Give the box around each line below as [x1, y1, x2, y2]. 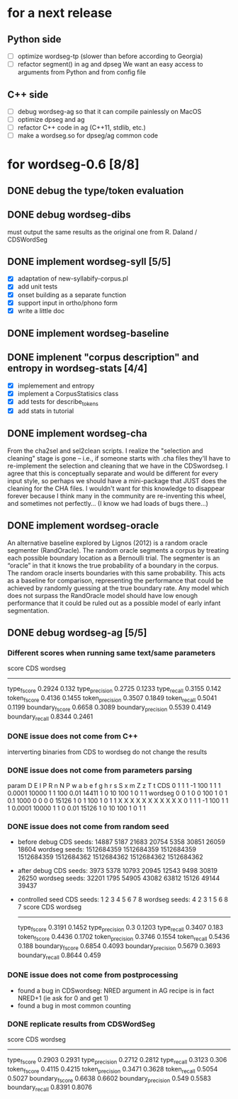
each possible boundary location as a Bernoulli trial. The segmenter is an [7, 553, 220, 562]
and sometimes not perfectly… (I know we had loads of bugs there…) [7, 499, 209, 507]
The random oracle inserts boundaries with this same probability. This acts [7, 568, 225, 577]
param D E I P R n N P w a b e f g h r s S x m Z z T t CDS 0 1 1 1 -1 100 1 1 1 [7, 781, 221, 789]
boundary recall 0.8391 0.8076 [7, 1083, 92, 1093]
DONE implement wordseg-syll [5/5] [7, 255, 171, 267]
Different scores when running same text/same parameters [7, 648, 216, 658]
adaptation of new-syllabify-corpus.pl [17, 274, 129, 283]
